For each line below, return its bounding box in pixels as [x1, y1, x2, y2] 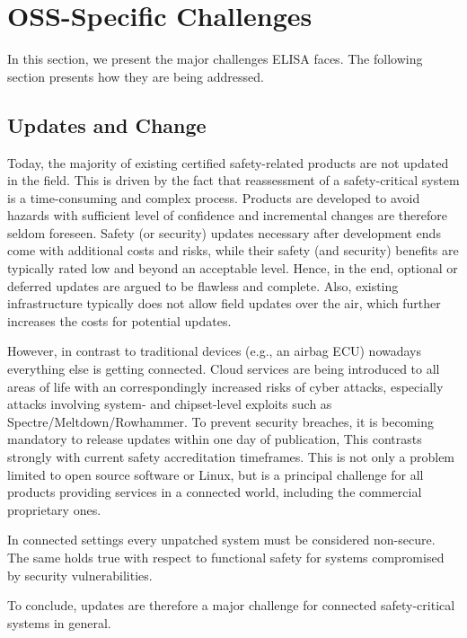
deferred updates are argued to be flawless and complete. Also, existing [7, 276, 399, 295]
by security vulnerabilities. [7, 565, 153, 584]
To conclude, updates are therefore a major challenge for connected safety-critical [7, 596, 455, 615]
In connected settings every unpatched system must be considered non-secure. [7, 530, 436, 549]
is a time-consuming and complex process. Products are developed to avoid [7, 188, 420, 207]
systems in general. [7, 613, 111, 632]
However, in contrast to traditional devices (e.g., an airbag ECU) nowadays [7, 341, 422, 360]
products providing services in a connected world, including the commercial [7, 483, 422, 501]
